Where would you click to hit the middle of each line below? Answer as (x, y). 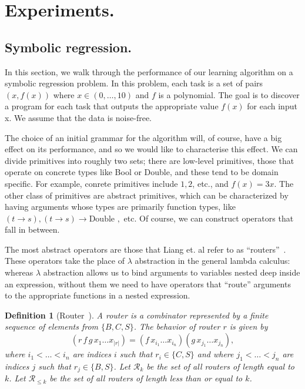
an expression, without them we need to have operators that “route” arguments (148, 284)
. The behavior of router (177, 326)
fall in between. (32, 229)
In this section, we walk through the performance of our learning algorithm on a (149, 71)
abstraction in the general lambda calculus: (212, 261)
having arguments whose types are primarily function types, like (120, 207)
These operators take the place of (65, 261)
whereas (19, 272)
